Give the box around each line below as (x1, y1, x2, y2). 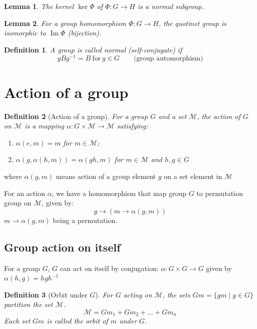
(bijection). (68, 27, 102, 38)
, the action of (197, 110, 240, 121)
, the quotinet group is (158, 17, 226, 28)
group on (4, 197, 32, 208)
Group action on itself (4, 239, 121, 254)
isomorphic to (4, 27, 46, 38)
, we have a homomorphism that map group (52, 187, 187, 198)
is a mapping (25, 120, 64, 131)
